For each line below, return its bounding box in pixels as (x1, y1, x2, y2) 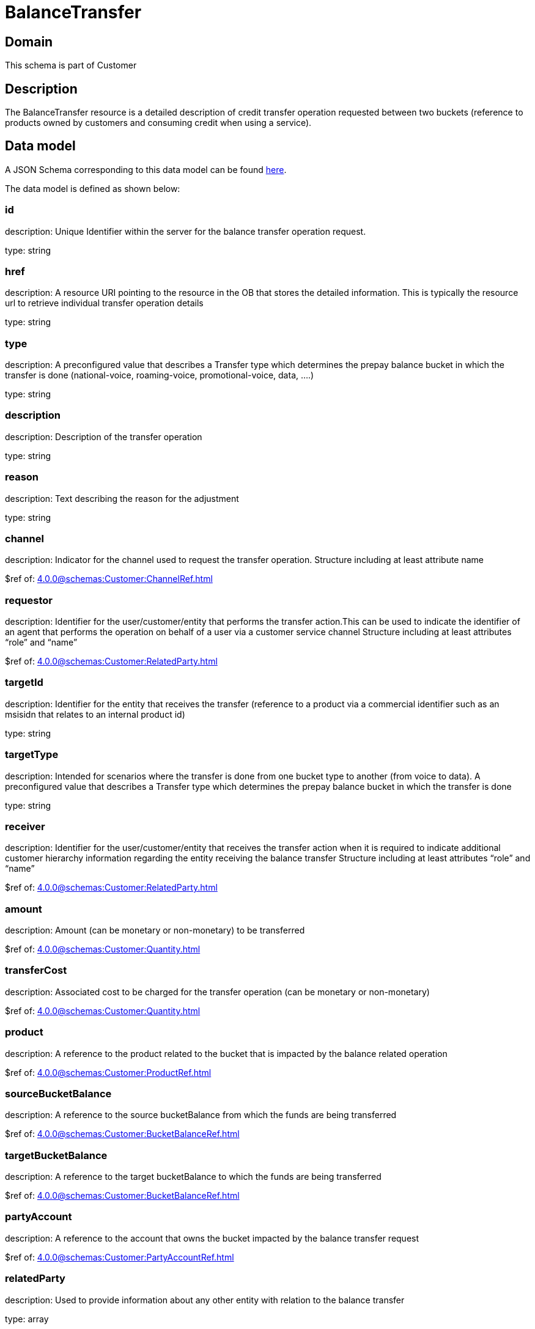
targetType (5, 748, 59, 761)
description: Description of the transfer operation (5, 431, 202, 442)
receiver (5, 820, 45, 833)
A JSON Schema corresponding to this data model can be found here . (5, 164, 287, 175)
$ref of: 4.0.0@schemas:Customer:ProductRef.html (5, 1067, 212, 1078)
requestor (5, 594, 53, 606)
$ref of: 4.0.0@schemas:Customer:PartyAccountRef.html (5, 1251, 234, 1262)
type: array (5, 1313, 49, 1324)
